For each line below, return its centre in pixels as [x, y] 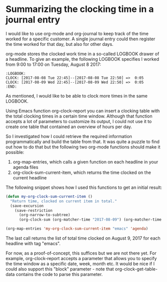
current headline [30, 177]
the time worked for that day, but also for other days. [60, 44]
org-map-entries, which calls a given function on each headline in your [85, 162]
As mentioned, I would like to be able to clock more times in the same [77, 96]
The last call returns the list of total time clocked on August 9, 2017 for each [83, 238]
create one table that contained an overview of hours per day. [69, 127]
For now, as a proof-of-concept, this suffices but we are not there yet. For [81, 253]
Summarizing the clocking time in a [80, 9]
